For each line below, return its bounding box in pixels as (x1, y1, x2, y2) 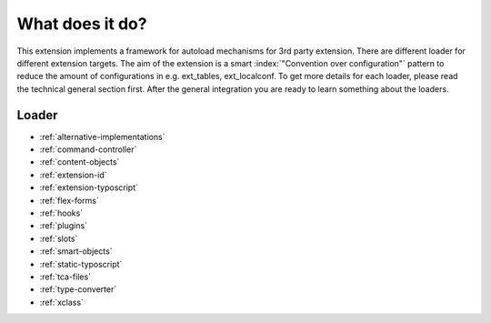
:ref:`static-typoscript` (39, 258, 123, 269)
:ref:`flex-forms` (39, 195, 99, 206)
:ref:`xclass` (39, 297, 84, 308)
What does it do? (16, 14, 147, 34)
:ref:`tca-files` (39, 271, 91, 282)
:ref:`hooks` (39, 207, 84, 218)
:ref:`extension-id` (39, 169, 107, 180)
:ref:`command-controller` (39, 144, 137, 155)
